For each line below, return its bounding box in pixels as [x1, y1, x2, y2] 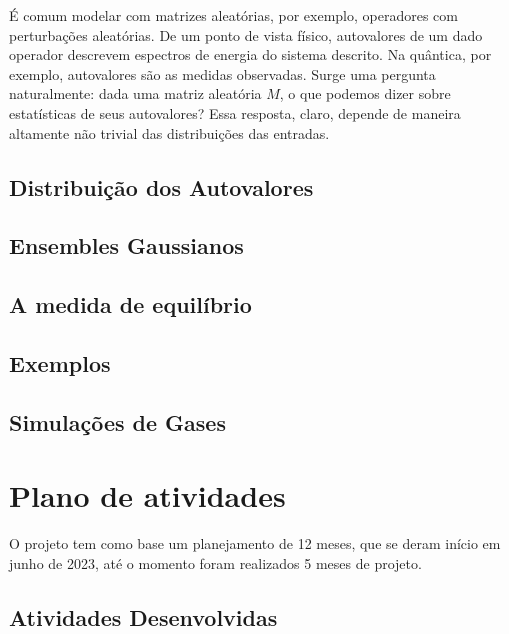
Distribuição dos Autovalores [9, 171, 314, 202]
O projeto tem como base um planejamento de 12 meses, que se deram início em [9, 533, 501, 554]
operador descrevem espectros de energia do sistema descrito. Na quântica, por [9, 44, 492, 65]
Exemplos [9, 347, 111, 378]
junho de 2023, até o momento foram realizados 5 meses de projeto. [9, 552, 422, 573]
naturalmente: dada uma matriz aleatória [9, 83, 262, 104]
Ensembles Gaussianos [9, 230, 244, 261]
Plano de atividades [9, 475, 286, 516]
